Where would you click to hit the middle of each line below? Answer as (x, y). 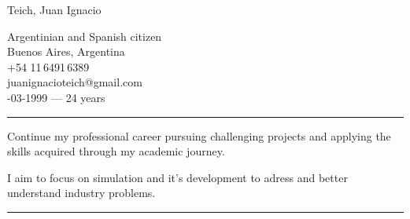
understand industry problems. (81, 193)
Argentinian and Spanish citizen (85, 36)
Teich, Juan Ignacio (54, 9)
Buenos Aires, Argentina (66, 51)
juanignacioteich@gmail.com (75, 82)
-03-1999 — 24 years (56, 97)
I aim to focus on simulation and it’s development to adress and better (177, 177)
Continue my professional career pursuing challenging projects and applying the (199, 135)
